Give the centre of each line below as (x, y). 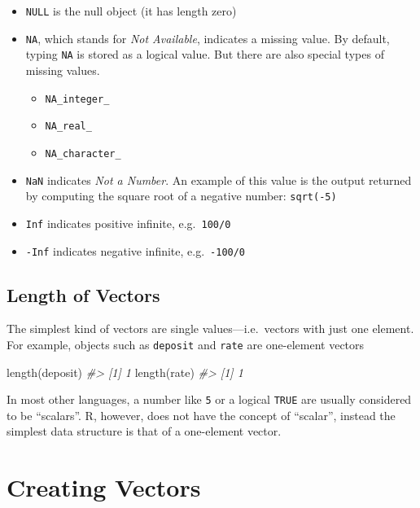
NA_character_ (83, 153)
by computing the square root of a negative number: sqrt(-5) (181, 196)
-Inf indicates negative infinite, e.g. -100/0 (136, 250)
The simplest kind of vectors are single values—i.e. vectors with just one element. (210, 328)
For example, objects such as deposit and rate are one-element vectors (186, 344)
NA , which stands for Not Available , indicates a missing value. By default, (208, 38)
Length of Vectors (83, 294)
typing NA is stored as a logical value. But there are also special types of (205, 54)
